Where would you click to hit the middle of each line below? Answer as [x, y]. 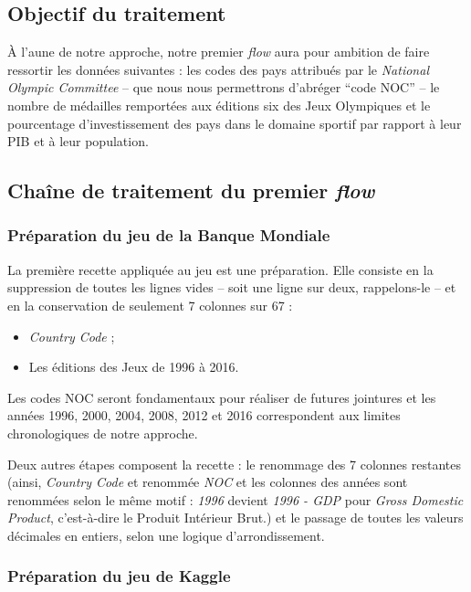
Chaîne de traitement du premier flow [191, 190]
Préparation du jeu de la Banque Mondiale [169, 235]
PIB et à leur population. [78, 141]
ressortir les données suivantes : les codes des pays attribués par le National [218, 69]
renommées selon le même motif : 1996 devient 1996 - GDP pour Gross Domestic [235, 499]
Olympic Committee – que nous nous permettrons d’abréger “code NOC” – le [224, 87]
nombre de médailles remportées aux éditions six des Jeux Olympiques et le [219, 105]
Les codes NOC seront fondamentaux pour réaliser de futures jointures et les [222, 397]
